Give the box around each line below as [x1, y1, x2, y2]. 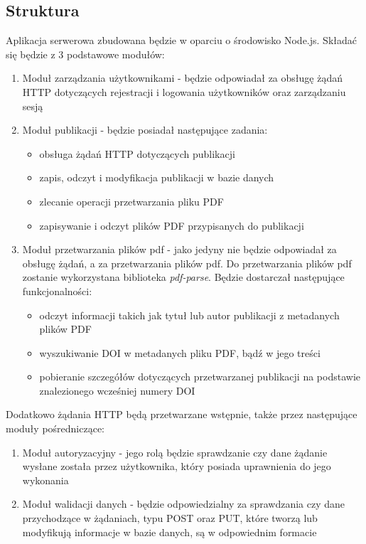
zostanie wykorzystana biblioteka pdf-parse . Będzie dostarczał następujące [22, 270, 345, 284]
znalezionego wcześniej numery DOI [39, 383, 195, 398]
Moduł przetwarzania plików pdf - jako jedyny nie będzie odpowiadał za [22, 242, 337, 257]
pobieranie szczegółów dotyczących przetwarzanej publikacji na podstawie [39, 369, 360, 384]
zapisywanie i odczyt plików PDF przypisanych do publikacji [39, 218, 304, 233]
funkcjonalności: [22, 283, 92, 298]
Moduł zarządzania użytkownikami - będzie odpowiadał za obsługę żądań [22, 70, 343, 85]
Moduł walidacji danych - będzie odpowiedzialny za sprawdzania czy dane [22, 496, 345, 511]
